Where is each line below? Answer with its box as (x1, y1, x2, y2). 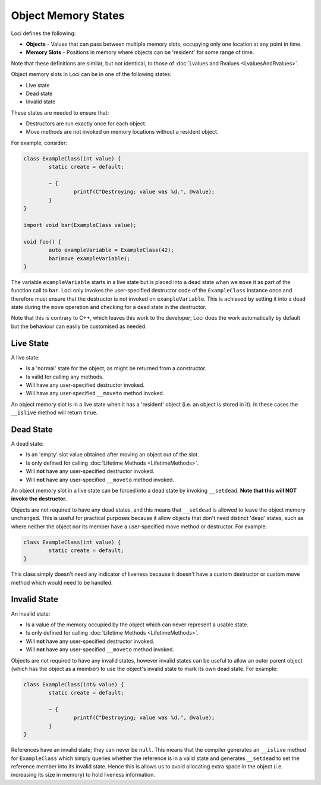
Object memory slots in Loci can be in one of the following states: (11, 71, 172, 78)
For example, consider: (11, 139, 68, 146)
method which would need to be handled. (11, 579, 113, 586)
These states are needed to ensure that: (11, 109, 109, 116)
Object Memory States (11, 9, 125, 22)
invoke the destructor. (11, 495, 67, 502)
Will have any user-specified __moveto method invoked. (26, 390, 165, 397)
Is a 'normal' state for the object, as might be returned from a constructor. (26, 365, 207, 372)
